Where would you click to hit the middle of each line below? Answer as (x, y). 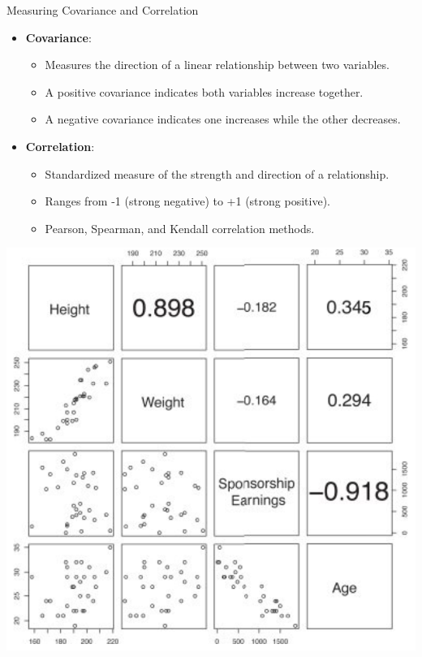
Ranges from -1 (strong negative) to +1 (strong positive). (187, 201)
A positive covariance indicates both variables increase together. (204, 91)
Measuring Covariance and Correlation (103, 10)
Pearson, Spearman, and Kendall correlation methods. (180, 228)
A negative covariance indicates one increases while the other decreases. (223, 119)
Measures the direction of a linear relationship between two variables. (217, 65)
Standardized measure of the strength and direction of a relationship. (217, 173)
